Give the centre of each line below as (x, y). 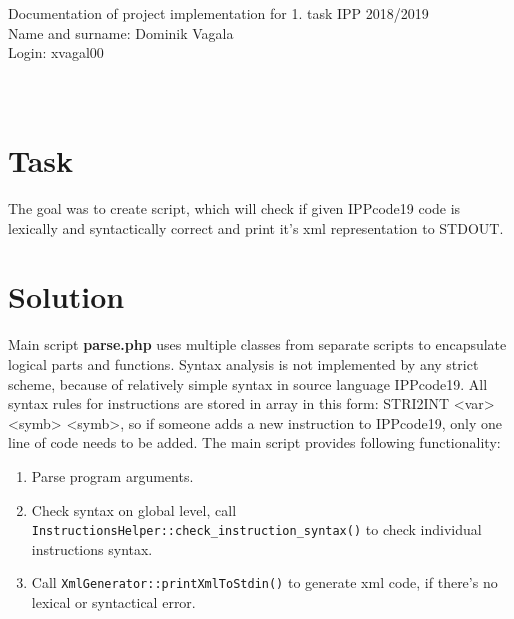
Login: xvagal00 (56, 52)
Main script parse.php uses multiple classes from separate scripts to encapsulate (257, 344)
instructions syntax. (92, 548)
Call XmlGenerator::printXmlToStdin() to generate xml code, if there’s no (264, 582)
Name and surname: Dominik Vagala (121, 32)
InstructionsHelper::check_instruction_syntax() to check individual (256, 529)
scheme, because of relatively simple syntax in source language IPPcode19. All (248, 383)
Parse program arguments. (112, 475)
